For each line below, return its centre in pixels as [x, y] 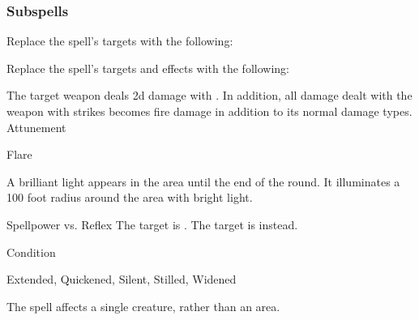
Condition [31, 252]
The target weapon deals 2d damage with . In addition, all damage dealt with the [209, 95]
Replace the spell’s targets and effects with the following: [148, 68]
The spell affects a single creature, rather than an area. [143, 306]
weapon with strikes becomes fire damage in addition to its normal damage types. [209, 111]
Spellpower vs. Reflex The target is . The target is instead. [152, 224]
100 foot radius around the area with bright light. [130, 197]
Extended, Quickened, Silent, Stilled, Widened [122, 279]
